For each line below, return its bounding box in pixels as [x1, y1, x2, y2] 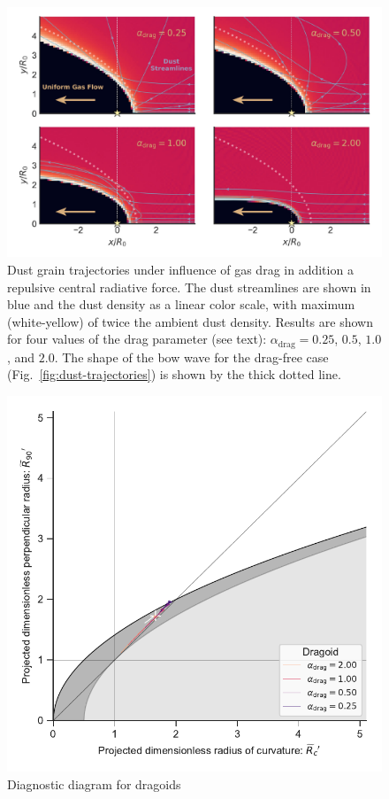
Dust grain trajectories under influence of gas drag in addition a [7, 260, 354, 278]
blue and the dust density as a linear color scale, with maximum [7, 295, 355, 314]
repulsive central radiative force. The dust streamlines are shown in [7, 277, 371, 296]
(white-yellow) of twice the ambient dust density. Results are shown [7, 312, 373, 330]
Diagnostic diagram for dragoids [7, 774, 181, 793]
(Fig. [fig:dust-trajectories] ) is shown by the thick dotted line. [7, 365, 341, 384]
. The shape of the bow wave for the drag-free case [54, 347, 329, 366]
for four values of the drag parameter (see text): [7, 330, 267, 348]
